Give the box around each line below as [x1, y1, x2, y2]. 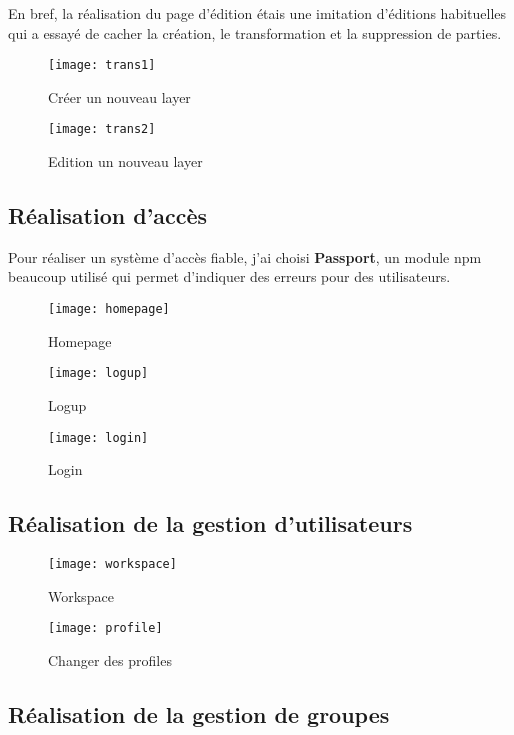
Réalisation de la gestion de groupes [8, 698, 390, 729]
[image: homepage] [48, 302, 170, 317]
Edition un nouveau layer [48, 151, 203, 172]
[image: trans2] [48, 122, 156, 137]
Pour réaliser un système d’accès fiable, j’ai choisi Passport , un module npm [8, 246, 482, 267]
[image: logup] [48, 366, 149, 381]
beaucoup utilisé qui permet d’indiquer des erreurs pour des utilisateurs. [8, 266, 451, 287]
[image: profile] [48, 621, 163, 636]
